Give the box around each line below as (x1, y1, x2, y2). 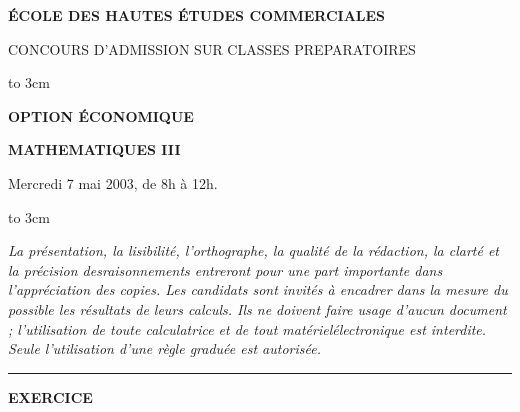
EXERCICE (8, 386, 93, 407)
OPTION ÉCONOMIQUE (8, 105, 194, 126)
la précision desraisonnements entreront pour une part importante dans (8, 259, 443, 280)
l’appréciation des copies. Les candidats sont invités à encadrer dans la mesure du (8, 279, 508, 300)
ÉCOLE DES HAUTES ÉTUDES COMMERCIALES (8, 5, 386, 25)
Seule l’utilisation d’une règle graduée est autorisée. (8, 338, 321, 359)
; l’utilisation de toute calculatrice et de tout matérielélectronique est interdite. (8, 318, 487, 339)
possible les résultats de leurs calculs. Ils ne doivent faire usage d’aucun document (8, 298, 507, 319)
